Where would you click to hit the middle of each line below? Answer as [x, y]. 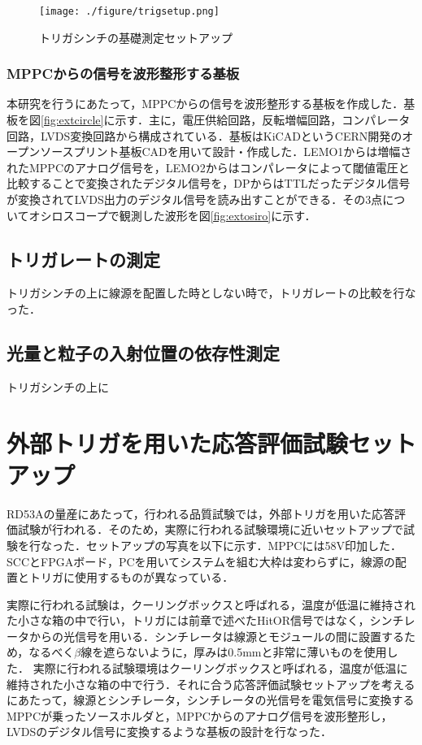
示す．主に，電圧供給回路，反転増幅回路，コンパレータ [263, 120]
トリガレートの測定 [83, 259]
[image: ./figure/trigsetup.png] [129, 11]
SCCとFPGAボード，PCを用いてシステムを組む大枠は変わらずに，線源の [201, 561]
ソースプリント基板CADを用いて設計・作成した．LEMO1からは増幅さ [226, 152]
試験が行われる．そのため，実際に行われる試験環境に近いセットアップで [210, 529]
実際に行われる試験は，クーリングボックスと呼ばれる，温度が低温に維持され [211, 604]
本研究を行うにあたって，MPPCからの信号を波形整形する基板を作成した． [205, 104]
